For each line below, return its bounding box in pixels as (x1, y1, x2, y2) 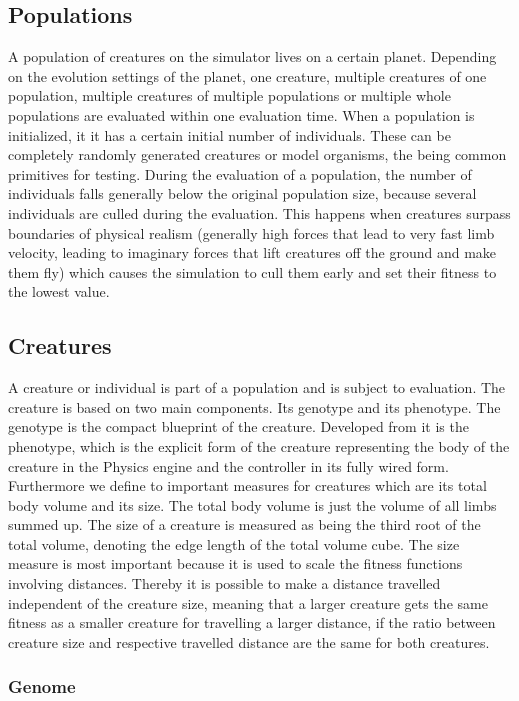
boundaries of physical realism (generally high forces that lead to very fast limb (8, 222, 495, 243)
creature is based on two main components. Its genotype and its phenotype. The (8, 396, 501, 417)
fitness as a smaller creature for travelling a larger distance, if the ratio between (8, 612, 496, 633)
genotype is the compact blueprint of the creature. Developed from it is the (8, 416, 469, 437)
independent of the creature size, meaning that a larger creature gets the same (8, 592, 488, 613)
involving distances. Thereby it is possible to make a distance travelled (8, 573, 441, 594)
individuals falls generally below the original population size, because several (8, 183, 477, 204)
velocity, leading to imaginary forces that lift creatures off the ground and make (8, 242, 497, 263)
